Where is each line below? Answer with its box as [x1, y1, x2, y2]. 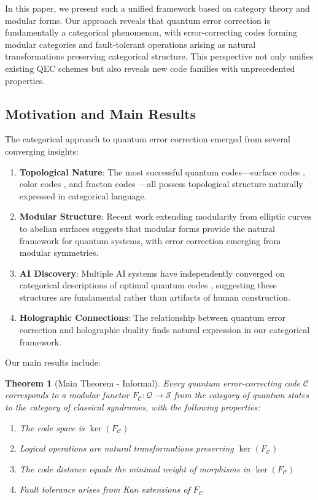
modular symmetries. [19, 246, 99, 259]
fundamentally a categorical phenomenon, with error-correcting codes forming [5, 26, 297, 39]
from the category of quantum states [174, 388, 309, 401]
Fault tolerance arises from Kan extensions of [19, 483, 190, 496]
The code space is [19, 421, 85, 434]
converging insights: [5, 144, 79, 157]
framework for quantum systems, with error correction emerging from [19, 234, 281, 247]
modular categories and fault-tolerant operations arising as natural [5, 37, 256, 50]
